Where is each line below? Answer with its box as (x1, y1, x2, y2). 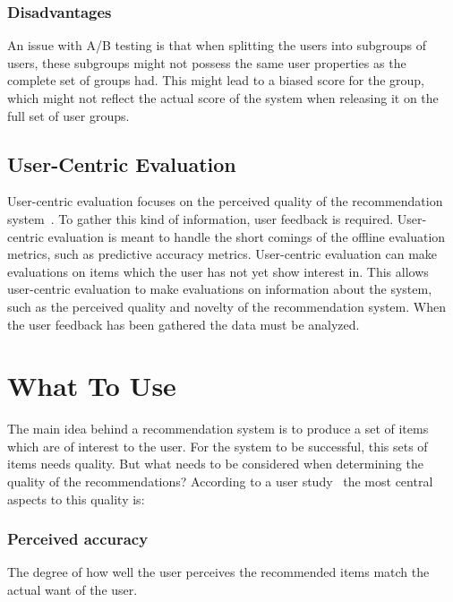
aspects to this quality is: (7, 489, 145, 508)
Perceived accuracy (7, 528, 149, 550)
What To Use (7, 367, 176, 404)
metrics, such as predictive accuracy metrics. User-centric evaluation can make (7, 245, 438, 263)
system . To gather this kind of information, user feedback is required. (7, 209, 394, 228)
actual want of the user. (7, 580, 138, 599)
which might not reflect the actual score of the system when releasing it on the (7, 89, 439, 107)
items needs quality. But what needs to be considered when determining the (7, 454, 423, 473)
